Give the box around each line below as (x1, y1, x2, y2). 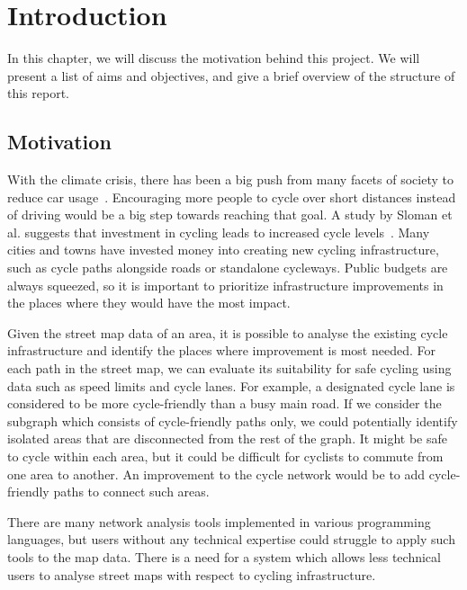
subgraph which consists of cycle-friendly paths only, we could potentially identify (7, 411, 458, 430)
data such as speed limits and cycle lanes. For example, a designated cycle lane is (7, 376, 455, 395)
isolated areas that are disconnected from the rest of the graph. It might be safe (7, 429, 447, 448)
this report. (7, 84, 70, 103)
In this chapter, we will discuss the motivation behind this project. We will (7, 49, 420, 67)
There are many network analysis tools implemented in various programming (7, 512, 431, 531)
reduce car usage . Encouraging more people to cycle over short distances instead (7, 187, 456, 206)
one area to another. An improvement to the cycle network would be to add (7, 464, 426, 483)
